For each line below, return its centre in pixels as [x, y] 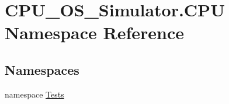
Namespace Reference [94, 32]
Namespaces [42, 69]
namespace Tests [34, 94]
